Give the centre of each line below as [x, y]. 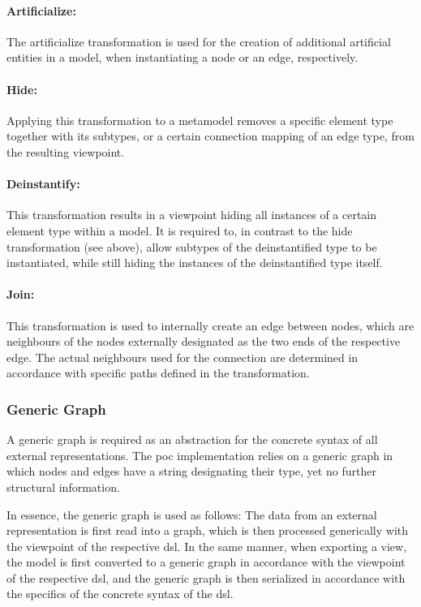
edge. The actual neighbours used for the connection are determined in [183, 357]
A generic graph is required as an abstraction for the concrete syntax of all [192, 439]
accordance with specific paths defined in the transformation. [158, 373]
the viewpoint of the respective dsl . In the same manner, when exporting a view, [207, 546]
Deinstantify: [43, 184]
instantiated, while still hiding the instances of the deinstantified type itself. [195, 263]
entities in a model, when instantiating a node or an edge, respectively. [183, 57]
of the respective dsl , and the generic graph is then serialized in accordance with [206, 577]
